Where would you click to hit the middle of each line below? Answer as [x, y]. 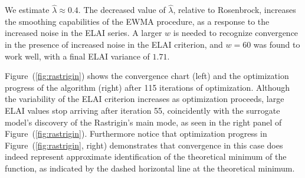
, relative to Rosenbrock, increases [235, 10]
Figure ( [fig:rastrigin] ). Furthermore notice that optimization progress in [136, 133]
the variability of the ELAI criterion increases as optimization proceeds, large [145, 99]
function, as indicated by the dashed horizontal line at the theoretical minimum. [150, 168]
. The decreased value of [122, 10]
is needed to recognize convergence [236, 33]
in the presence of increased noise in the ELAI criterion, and [114, 44]
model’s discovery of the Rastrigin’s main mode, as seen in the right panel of [143, 122]
